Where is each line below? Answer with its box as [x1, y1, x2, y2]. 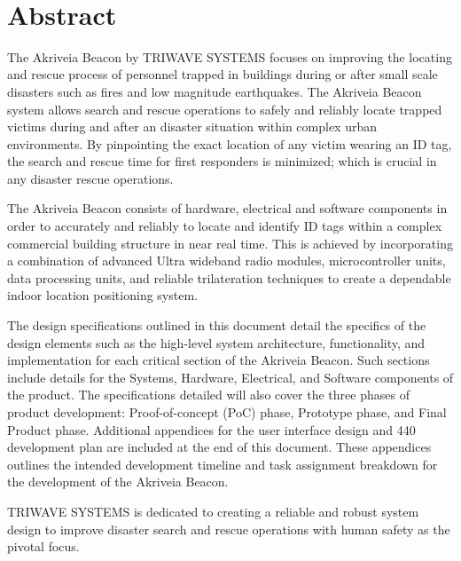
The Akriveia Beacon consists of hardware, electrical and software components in [7, 199, 448, 217]
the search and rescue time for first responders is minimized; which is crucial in [7, 152, 437, 170]
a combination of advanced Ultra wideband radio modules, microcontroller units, [7, 251, 446, 270]
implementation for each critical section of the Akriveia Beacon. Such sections [7, 351, 430, 369]
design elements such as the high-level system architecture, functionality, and [7, 333, 426, 352]
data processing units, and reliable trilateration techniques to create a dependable [7, 268, 451, 287]
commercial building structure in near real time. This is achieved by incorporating [7, 233, 453, 252]
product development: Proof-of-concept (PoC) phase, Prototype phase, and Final [7, 403, 447, 421]
